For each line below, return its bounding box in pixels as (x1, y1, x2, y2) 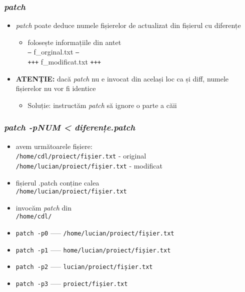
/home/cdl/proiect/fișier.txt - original (15, 150, 146, 161)
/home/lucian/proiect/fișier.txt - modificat (15, 160, 162, 170)
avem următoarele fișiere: (15, 140, 92, 151)
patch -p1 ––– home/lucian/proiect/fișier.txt (15, 244, 171, 254)
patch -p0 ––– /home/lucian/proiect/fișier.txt (15, 227, 174, 238)
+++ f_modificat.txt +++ (27, 56, 101, 67)
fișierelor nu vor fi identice (15, 83, 96, 93)
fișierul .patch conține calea (15, 177, 99, 187)
